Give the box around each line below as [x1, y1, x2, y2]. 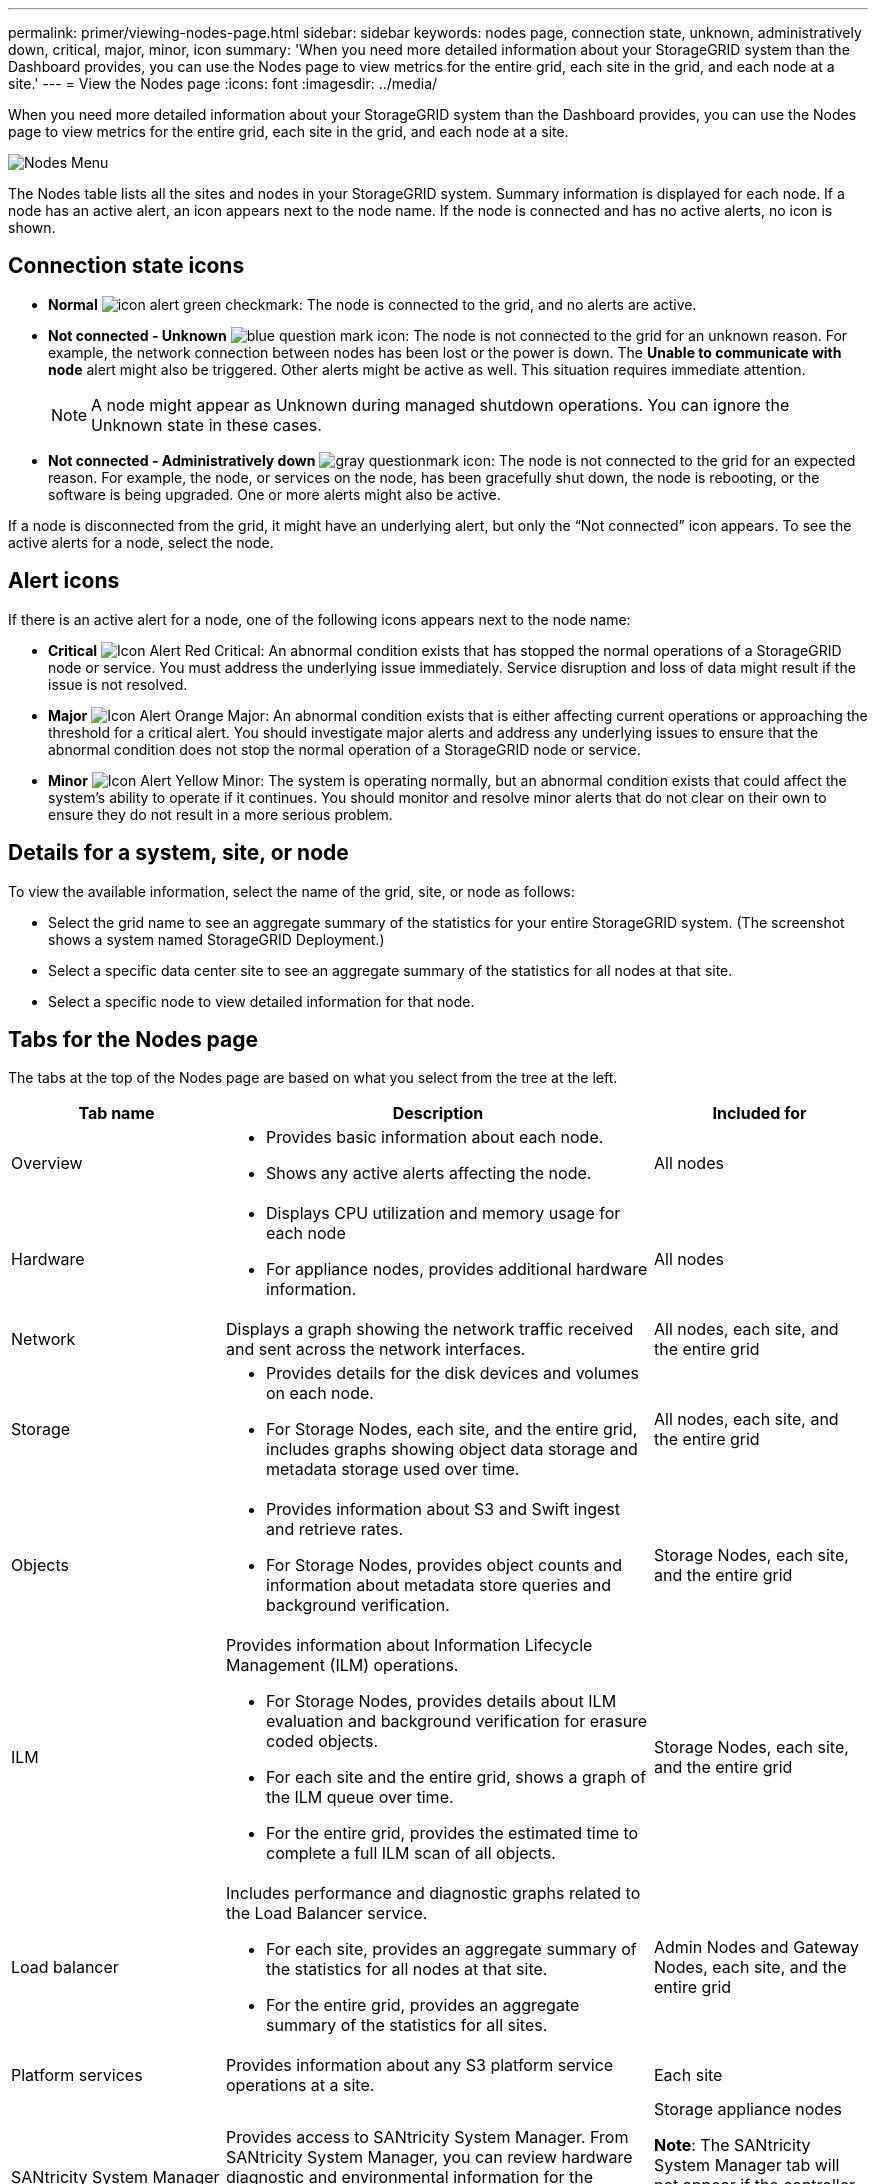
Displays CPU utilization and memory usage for [266, 1203, 621, 1224]
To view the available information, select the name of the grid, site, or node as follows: [8, 882, 575, 900]
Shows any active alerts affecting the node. [266, 1163, 592, 1184]
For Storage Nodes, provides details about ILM [266, 1691, 617, 1712]
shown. [8, 219, 56, 236]
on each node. [266, 1383, 374, 1404]
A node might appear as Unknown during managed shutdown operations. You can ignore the [91, 394, 790, 415]
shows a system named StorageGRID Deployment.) [48, 930, 385, 948]
